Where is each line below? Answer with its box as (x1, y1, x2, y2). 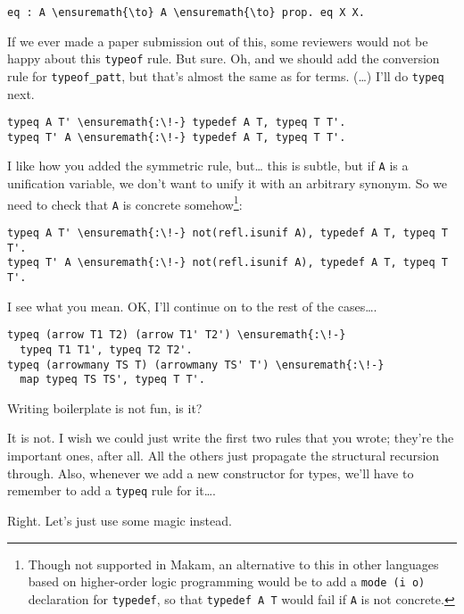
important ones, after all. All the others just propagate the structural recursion (7, 446, 440, 465)
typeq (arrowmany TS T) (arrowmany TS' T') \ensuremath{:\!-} (7, 358, 385, 371)
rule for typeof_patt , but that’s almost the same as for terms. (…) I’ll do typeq (7, 66, 444, 85)
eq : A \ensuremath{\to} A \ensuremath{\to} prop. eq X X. (7, 6, 365, 19)
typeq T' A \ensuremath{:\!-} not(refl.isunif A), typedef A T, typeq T (7, 256, 448, 270)
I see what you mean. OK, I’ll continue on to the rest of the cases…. (7, 296, 377, 315)
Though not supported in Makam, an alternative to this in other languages (28, 554, 439, 573)
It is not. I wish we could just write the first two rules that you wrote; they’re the (7, 428, 454, 447)
